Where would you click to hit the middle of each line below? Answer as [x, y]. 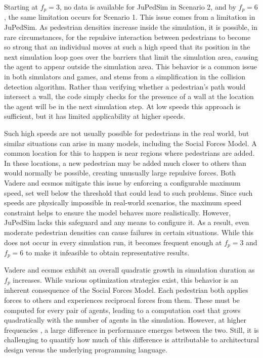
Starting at [21, 7]
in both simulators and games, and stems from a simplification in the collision [125, 77]
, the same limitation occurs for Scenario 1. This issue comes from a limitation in [130, 17]
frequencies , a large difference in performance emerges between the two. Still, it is [131, 329]
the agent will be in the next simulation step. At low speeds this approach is [122, 106]
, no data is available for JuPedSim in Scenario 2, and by [148, 7]
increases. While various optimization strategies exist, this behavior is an [125, 280]
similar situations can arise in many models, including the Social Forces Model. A [130, 143]
